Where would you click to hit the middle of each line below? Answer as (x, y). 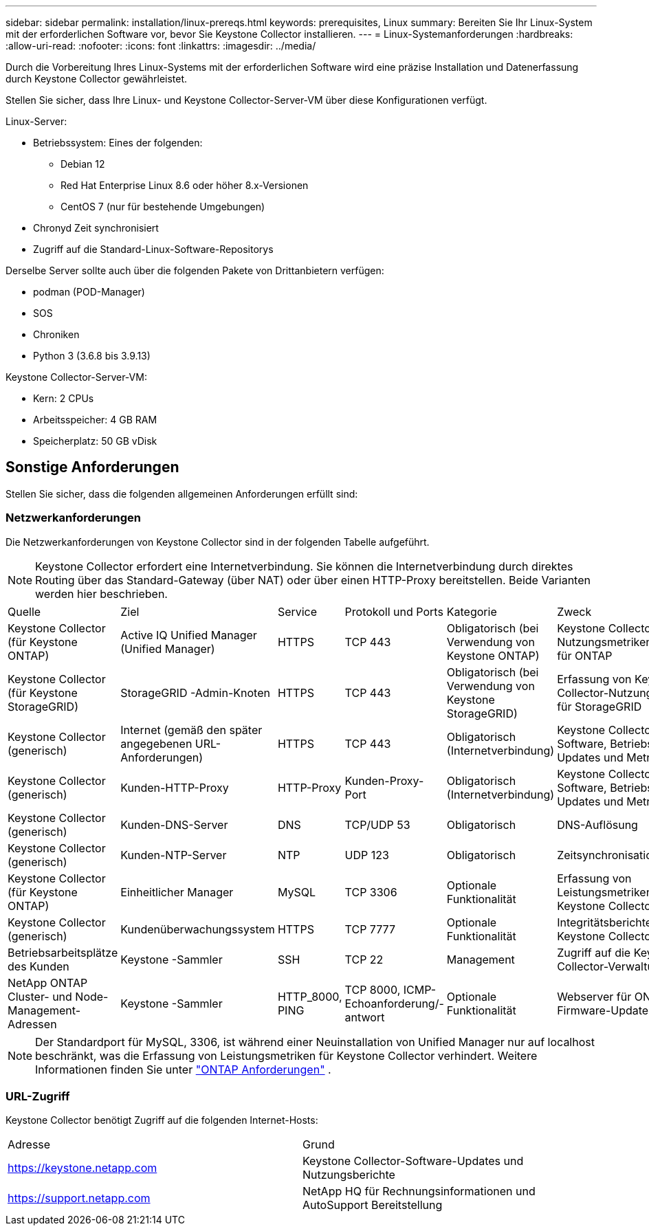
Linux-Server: (36, 121)
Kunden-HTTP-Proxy (175, 787)
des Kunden (38, 966)
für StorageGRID (599, 706)
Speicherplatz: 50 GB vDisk (95, 441)
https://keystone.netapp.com (82, 1168)
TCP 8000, (373, 989)
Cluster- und (40, 996)
